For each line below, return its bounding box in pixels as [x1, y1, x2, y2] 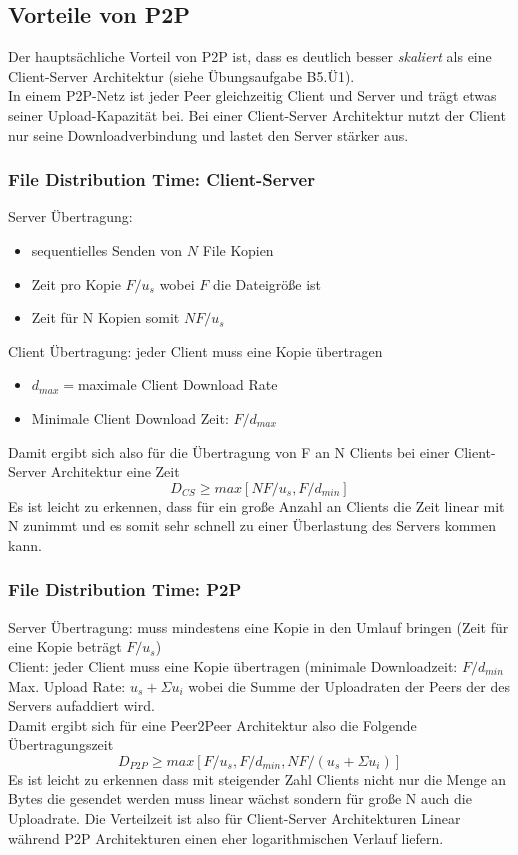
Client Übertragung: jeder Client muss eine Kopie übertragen [8, 340, 383, 361]
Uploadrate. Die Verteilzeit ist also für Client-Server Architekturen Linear [8, 808, 461, 829]
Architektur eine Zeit [50, 461, 180, 482]
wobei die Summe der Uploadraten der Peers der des [188, 675, 510, 696]
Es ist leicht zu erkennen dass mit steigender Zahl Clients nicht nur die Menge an [8, 768, 507, 789]
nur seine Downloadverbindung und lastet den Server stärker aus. [8, 124, 409, 145]
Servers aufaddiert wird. [8, 695, 155, 716]
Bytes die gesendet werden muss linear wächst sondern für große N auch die [8, 788, 472, 809]
